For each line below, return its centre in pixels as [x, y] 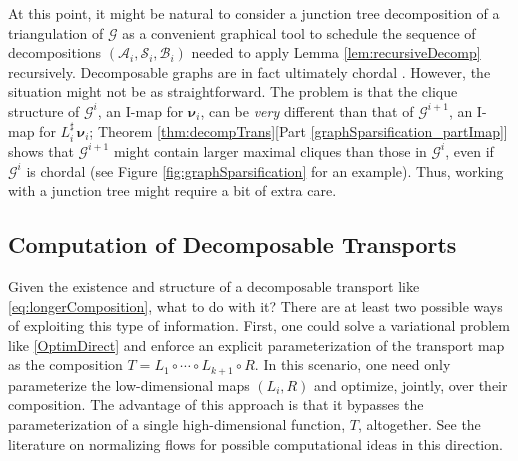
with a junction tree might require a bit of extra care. [172, 190]
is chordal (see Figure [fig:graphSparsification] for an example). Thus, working [265, 170]
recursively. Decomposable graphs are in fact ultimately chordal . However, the [249, 71]
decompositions [55, 52]
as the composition [65, 364]
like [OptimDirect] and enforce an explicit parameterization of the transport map [256, 344]
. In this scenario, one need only [352, 364]
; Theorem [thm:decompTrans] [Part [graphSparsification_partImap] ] [298, 130]
